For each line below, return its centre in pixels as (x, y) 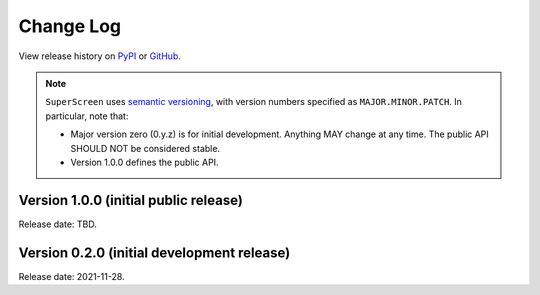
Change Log (70, 26)
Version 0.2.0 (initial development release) (154, 252)
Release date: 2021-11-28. (71, 276)
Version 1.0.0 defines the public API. (144, 162)
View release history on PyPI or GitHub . (100, 56)
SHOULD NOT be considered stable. (145, 148)
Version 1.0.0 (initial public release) (131, 200)
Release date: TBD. (57, 224)
